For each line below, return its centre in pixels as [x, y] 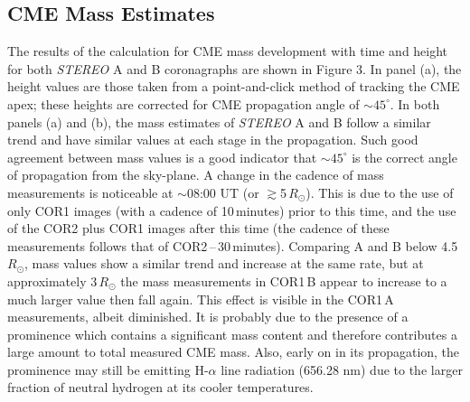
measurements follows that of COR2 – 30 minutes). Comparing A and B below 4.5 [233, 245]
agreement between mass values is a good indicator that [162, 157]
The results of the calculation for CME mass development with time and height [228, 51]
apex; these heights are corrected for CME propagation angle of [183, 103]
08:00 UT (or [223, 192]
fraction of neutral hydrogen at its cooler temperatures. [160, 387]
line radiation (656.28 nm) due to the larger [342, 369]
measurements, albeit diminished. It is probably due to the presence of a [208, 317]
